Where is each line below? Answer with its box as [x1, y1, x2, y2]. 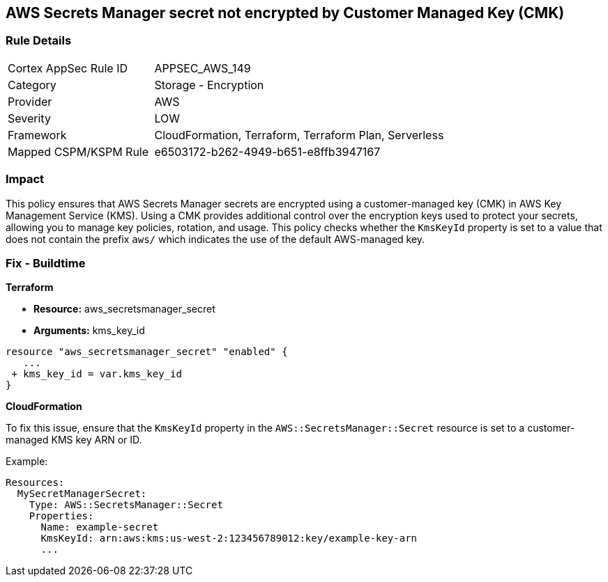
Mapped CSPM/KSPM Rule [8, 144, 149, 159]
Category [8, 77, 56, 92]
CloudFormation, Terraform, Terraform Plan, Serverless [154, 127, 444, 142]
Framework [8, 127, 67, 142]
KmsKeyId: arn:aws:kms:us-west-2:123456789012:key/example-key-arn [40, 533, 418, 544]
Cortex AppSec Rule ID [8, 61, 128, 75]
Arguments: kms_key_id [33, 324, 145, 337]
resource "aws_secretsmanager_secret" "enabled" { [6, 346, 288, 358]
